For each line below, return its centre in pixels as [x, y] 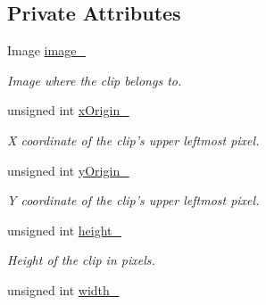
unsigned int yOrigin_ [68, 170]
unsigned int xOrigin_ [68, 110]
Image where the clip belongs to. [95, 80]
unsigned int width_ [63, 289]
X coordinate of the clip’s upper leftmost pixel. [133, 140]
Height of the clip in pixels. [81, 260]
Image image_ [46, 50]
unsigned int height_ [65, 230]
